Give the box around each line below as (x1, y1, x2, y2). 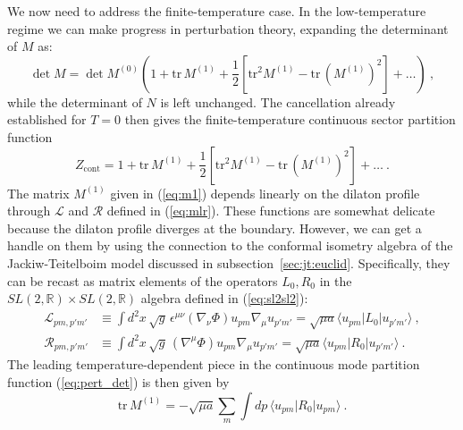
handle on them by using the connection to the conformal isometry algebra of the (7, 236, 453, 255)
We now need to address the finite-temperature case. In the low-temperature (7, 2, 426, 20)
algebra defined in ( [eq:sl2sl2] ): (140, 289, 308, 308)
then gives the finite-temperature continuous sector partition (124, 110, 456, 129)
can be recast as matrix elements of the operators (7, 271, 278, 290)
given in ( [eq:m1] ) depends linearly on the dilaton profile (110, 183, 420, 202)
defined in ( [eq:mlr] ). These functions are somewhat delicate (106, 201, 435, 220)
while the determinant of (7, 92, 142, 111)
